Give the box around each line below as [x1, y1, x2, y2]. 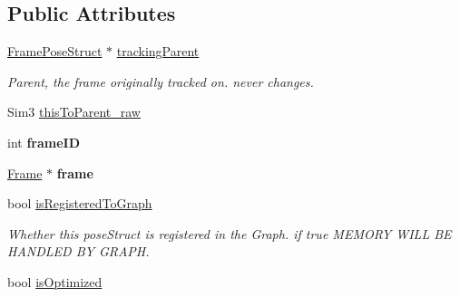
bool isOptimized [7, 272, 103, 291]
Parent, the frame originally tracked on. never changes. [7, 72, 314, 91]
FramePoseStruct [7, 42, 103, 61]
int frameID [7, 132, 81, 151]
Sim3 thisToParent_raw [7, 102, 141, 121]
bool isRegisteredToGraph [7, 194, 152, 213]
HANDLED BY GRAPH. [7, 242, 150, 261]
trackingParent [116, 42, 200, 61]
